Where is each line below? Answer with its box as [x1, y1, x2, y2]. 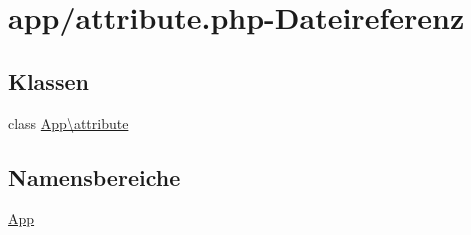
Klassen [8, 65, 89, 96]
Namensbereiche [8, 161, 181, 192]
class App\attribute [8, 112, 129, 133]
